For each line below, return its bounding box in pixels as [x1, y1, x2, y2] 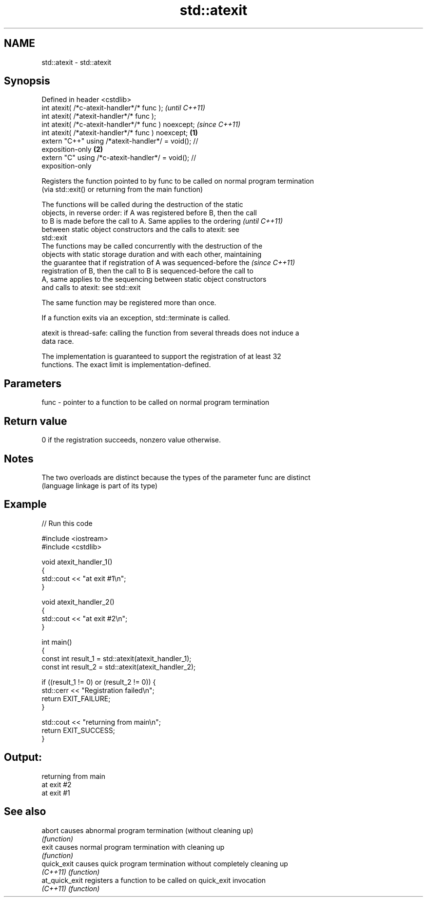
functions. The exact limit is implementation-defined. [41, 360, 211, 369]
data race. [41, 337, 74, 346]
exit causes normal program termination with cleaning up [41, 842, 225, 851]
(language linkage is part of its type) [41, 481, 158, 490]
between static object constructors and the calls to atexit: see [41, 225, 240, 234]
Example [4, 498, 47, 511]
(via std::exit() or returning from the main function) [41, 185, 203, 194]
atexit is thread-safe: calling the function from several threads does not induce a [41, 329, 299, 337]
